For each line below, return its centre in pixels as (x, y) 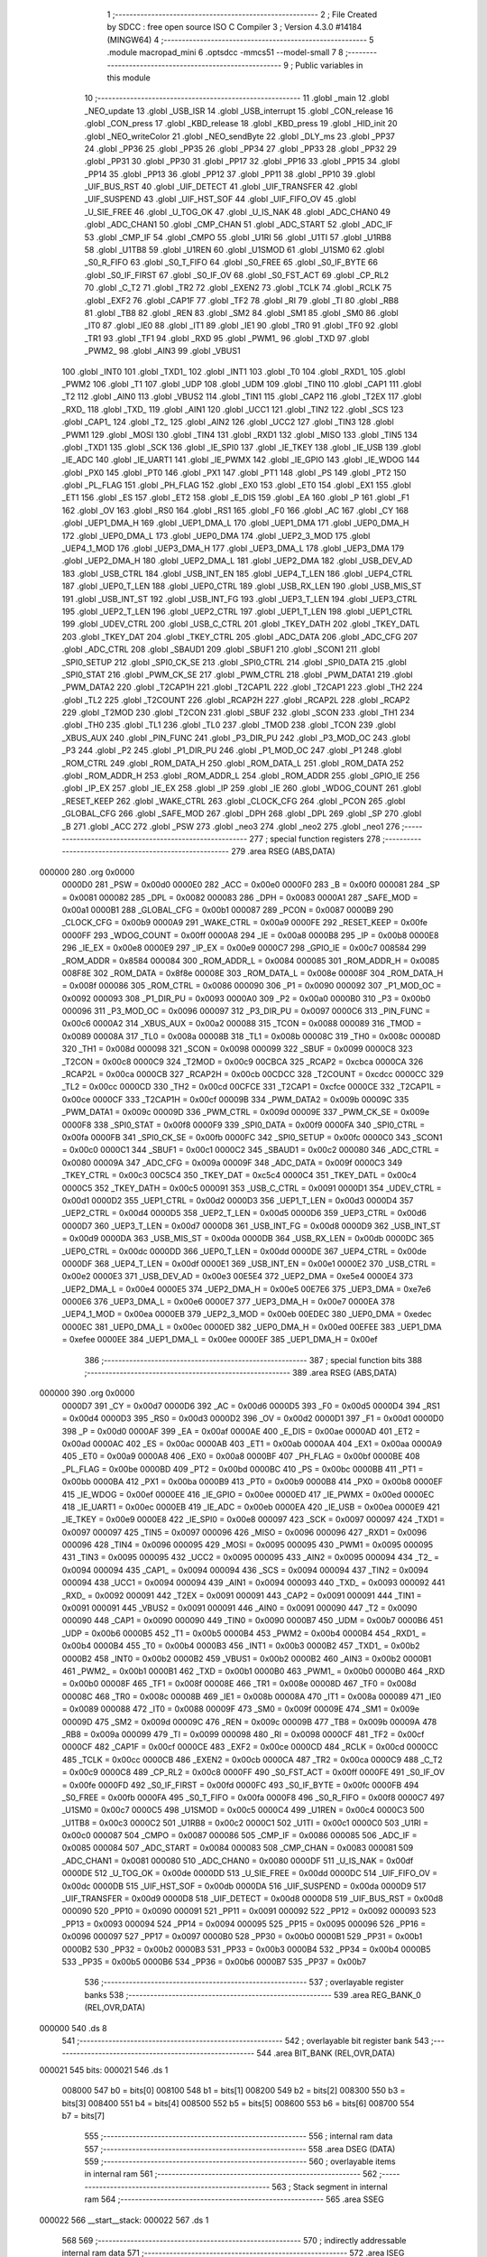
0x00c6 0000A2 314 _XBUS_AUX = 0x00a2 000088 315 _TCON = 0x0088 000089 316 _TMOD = (242, 1024)
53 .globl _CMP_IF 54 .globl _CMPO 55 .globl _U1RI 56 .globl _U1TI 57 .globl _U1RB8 (238, 237)
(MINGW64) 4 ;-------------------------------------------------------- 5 (240, 40)
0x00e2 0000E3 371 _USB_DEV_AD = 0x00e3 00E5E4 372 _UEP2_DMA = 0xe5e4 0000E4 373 (238, 1277)
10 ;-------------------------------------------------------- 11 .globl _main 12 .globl (237, 98)
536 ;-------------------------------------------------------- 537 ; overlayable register (244, 1983)
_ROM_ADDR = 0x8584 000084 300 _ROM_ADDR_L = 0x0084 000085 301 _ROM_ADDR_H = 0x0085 (251, 961)
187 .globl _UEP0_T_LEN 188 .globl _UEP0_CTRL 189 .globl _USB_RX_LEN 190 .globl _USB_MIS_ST (242, 586)
